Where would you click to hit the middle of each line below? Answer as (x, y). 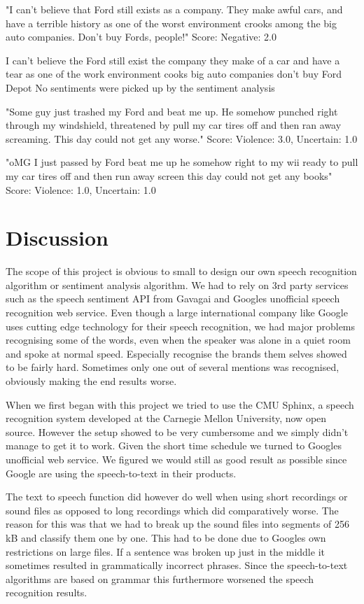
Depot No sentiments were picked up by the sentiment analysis (140, 87)
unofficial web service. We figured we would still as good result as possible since (176, 459)
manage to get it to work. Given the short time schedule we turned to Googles (174, 445)
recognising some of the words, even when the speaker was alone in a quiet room (178, 340)
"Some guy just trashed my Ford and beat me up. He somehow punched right (172, 111)
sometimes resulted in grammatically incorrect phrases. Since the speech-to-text (177, 565)
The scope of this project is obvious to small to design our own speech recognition (181, 271)
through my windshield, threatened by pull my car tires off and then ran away (174, 125)
